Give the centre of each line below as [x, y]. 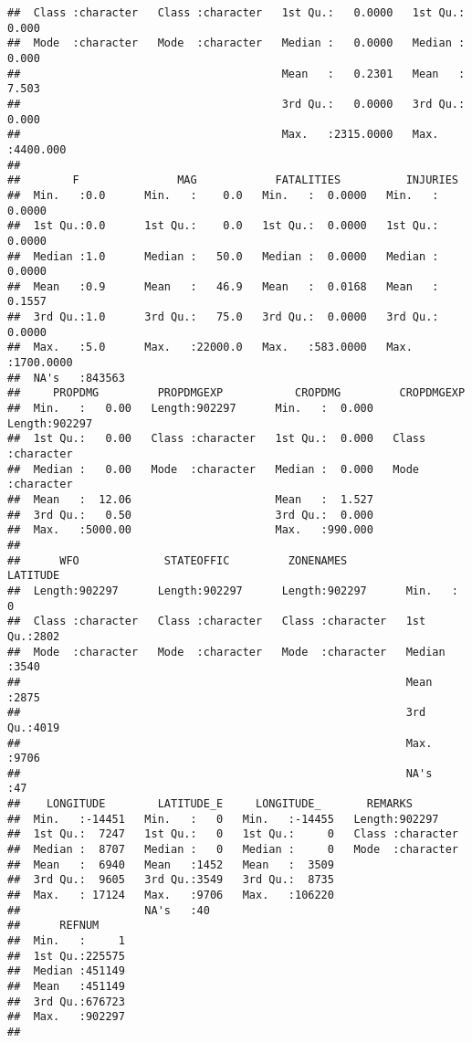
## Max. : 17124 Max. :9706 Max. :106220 [171, 896]
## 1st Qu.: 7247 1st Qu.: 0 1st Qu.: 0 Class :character [233, 834]
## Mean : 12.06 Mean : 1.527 [190, 500]
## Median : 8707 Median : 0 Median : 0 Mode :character [233, 850]
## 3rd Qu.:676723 [66, 1001]
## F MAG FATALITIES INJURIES [233, 180]
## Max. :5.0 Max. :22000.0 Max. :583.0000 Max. [210, 348]
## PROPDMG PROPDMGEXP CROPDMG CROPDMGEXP [236, 393]
